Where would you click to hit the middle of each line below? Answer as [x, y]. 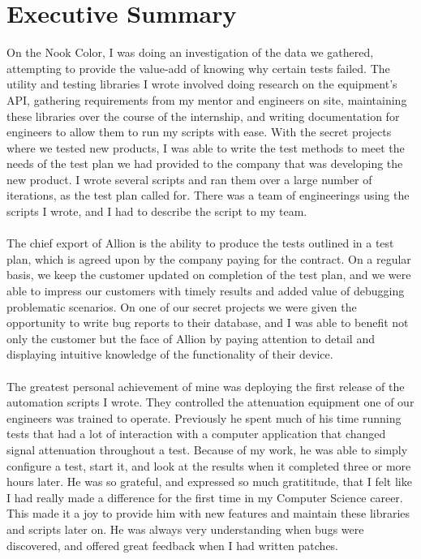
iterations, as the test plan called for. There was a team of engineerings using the [208, 195]
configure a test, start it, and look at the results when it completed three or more [209, 465]
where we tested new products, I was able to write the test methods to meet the [206, 147]
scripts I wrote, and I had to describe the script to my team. [157, 211]
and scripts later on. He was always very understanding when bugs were [185, 529]
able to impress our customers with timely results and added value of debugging [206, 291]
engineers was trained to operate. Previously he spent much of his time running [204, 417]
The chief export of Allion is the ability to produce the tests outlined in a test [200, 243]
